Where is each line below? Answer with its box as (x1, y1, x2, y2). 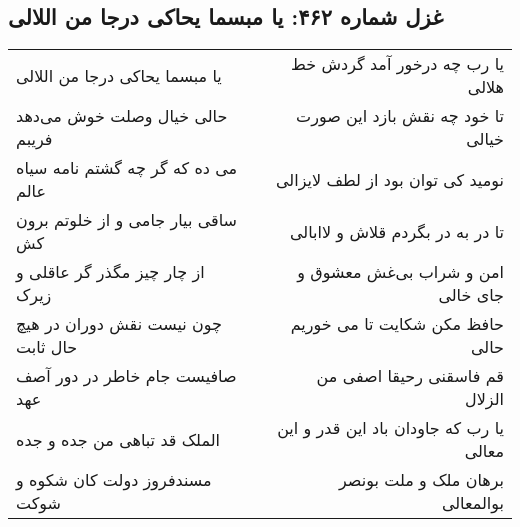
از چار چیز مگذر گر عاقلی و (16, 260, 205, 284)
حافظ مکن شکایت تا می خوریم (290, 312, 504, 336)
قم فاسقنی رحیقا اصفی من (316, 364, 504, 388)
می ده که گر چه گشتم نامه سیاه (16, 156, 238, 180)
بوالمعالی (441, 491, 504, 515)
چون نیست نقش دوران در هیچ (16, 312, 222, 336)
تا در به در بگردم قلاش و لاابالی (289, 219, 504, 243)
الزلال (465, 387, 504, 411)
